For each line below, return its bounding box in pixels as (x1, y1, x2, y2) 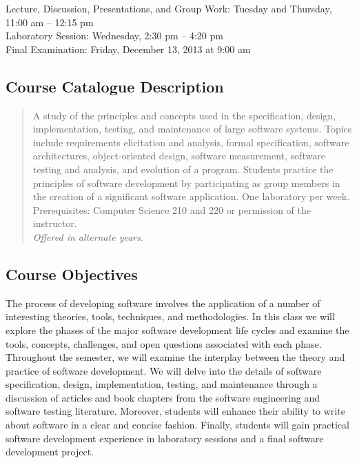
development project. (6, 444, 94, 459)
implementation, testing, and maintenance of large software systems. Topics (32, 121, 352, 136)
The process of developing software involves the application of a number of (6, 295, 320, 310)
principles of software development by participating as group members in (32, 175, 340, 190)
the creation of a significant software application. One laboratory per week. (32, 189, 350, 204)
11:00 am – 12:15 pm (6, 14, 94, 29)
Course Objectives (6, 263, 138, 284)
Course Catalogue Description (6, 75, 224, 97)
